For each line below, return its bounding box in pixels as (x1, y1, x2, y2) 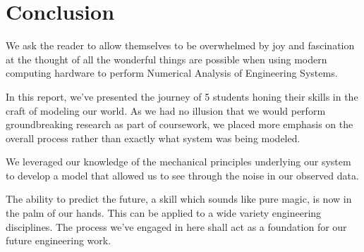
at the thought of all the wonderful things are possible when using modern (6, 51, 327, 66)
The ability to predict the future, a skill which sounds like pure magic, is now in (6, 191, 352, 206)
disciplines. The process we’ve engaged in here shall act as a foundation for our (6, 219, 347, 234)
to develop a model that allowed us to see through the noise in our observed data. (6, 168, 359, 182)
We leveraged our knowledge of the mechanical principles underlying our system (6, 154, 351, 169)
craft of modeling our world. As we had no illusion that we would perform (6, 103, 326, 118)
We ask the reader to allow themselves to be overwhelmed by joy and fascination (6, 38, 355, 53)
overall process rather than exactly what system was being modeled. (6, 130, 301, 145)
